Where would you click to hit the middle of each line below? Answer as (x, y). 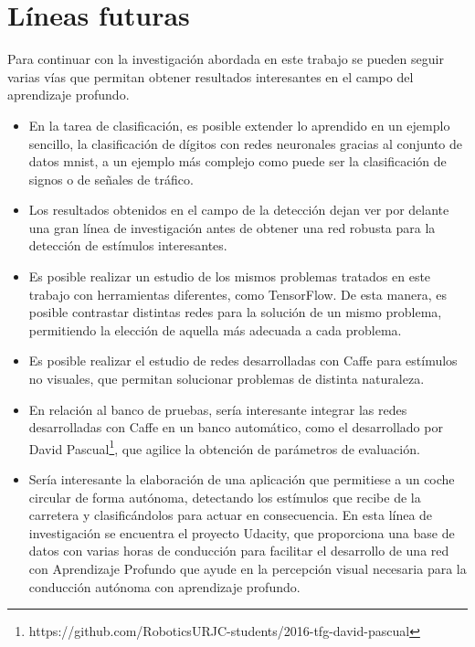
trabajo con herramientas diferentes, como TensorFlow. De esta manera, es (237, 294)
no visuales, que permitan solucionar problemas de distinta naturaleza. (227, 379)
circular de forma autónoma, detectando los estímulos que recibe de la (225, 497)
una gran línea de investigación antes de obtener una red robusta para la (232, 227)
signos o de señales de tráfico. (111, 179)
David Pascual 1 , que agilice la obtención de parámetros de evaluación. (224, 447)
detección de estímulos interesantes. (128, 245)
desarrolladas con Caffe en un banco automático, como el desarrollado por (236, 427)
